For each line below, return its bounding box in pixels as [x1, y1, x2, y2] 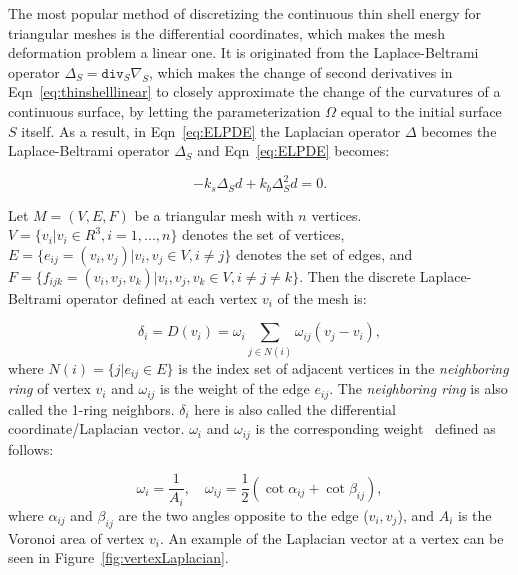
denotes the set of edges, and [235, 243, 413, 264]
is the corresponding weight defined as [255, 418, 496, 439]
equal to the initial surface [340, 100, 502, 121]
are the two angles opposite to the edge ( [118, 504, 369, 525]
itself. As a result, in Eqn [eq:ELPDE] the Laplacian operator [21, 120, 401, 141]
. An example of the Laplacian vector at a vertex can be [159, 527, 504, 548]
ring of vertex [8, 378, 91, 399]
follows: [8, 438, 54, 459]
